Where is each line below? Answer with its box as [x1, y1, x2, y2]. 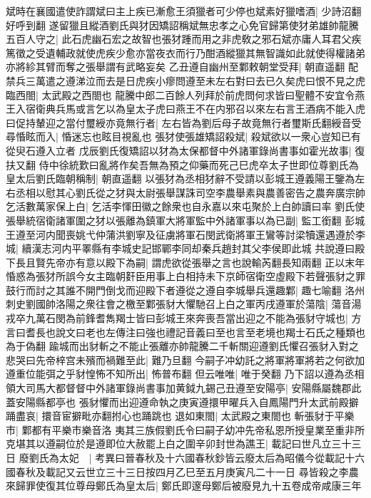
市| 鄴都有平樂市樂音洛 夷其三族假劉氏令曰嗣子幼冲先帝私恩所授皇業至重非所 [6, 422, 365, 437]
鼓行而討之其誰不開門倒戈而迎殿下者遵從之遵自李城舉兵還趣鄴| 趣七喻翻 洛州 [6, 282, 365, 297]
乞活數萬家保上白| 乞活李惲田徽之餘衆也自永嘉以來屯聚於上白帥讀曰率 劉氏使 [6, 199, 365, 214]
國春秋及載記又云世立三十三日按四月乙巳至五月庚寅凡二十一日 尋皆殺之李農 [6, 464, 359, 479]
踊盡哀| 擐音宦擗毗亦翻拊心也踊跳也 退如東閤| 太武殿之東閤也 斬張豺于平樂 [6, 408, 355, 423]
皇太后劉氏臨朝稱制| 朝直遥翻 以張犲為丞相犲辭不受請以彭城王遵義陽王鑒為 [6, 171, 355, 186]
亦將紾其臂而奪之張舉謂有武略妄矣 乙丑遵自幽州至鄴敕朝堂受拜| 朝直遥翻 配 [6, 59, 358, 74]
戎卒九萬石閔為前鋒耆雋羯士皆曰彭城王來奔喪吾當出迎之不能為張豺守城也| [6, 311, 348, 326]
